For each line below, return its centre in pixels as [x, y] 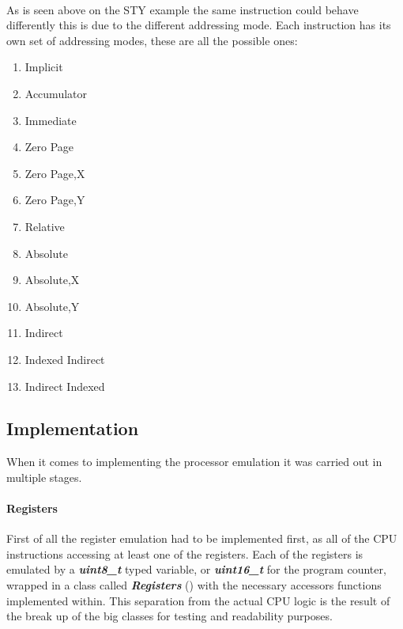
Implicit [44, 67]
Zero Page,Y [55, 200]
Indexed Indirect [65, 359]
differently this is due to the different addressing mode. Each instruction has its [199, 25]
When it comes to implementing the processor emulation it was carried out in [194, 462]
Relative [45, 226]
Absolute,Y [52, 306]
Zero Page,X [55, 173]
